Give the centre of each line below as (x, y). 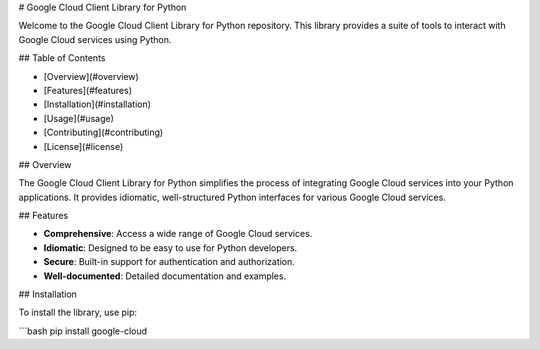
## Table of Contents (62, 58)
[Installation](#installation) (97, 104)
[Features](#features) (87, 90)
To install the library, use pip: (78, 312)
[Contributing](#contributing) (103, 132)
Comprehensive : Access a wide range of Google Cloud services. (178, 234)
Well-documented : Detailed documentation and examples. (165, 276)
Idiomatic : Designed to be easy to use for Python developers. (170, 247)
